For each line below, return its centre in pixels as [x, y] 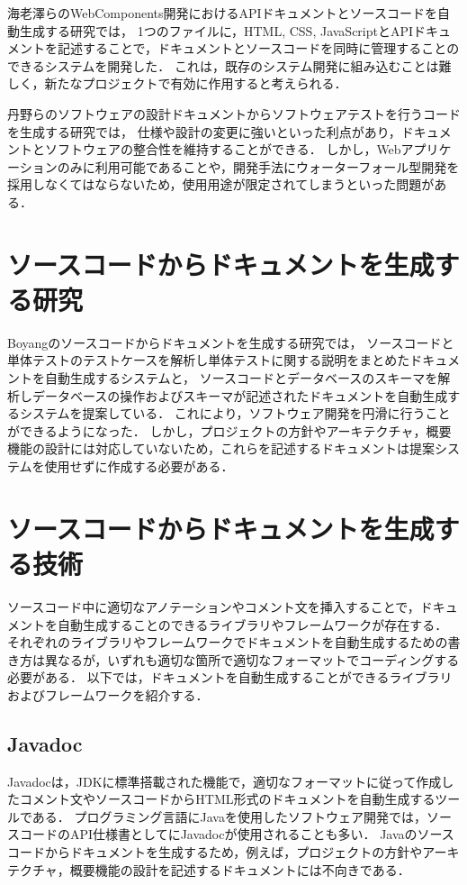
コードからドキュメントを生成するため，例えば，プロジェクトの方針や [215, 852]
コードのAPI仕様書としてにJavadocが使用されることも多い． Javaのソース [237, 834]
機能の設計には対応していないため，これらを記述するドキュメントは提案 [221, 448]
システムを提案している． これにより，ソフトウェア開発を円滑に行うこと [235, 413]
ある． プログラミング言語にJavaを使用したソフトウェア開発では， [229, 816]
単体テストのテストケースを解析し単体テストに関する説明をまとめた [209, 360]
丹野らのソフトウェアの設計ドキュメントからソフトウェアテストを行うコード [234, 113]
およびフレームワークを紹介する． [108, 694]
